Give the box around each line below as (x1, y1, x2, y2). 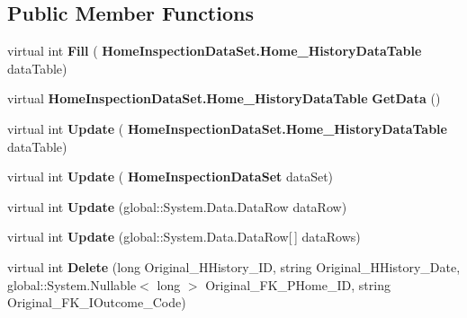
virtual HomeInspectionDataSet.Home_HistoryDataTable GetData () (7, 89, 441, 108)
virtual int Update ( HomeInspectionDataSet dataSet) (7, 167, 334, 186)
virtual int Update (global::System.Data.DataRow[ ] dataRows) (7, 227, 361, 246)
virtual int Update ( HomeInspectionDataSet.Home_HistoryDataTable (7, 119, 447, 137)
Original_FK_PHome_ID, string (205, 275, 391, 294)
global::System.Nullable (7, 275, 137, 294)
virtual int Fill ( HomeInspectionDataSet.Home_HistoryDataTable (7, 41, 422, 60)
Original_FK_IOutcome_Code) (7, 293, 186, 312)
